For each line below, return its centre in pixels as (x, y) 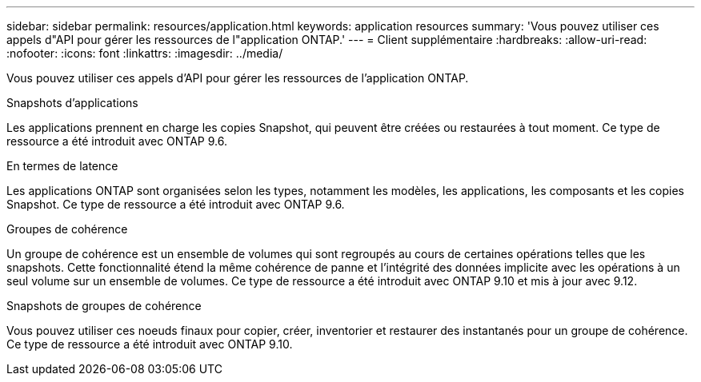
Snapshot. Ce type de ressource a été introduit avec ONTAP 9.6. (176, 204)
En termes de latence (62, 166)
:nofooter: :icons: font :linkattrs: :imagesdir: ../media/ (145, 53)
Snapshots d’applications (72, 103)
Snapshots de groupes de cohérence (104, 306)
